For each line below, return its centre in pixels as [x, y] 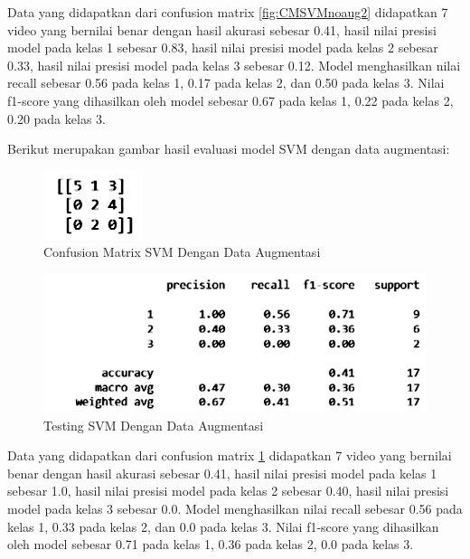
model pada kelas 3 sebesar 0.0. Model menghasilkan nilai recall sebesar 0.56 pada [235, 508]
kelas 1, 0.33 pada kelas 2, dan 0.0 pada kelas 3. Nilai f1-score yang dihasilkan [223, 526]
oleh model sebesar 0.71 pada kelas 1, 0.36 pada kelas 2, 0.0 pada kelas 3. [211, 544]
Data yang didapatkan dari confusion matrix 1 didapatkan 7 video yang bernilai [230, 455]
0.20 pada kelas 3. [56, 118]
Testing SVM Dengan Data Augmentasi [154, 425]
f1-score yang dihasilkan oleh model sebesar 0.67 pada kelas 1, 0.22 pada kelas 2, [230, 100]
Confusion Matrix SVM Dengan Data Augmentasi [182, 252]
